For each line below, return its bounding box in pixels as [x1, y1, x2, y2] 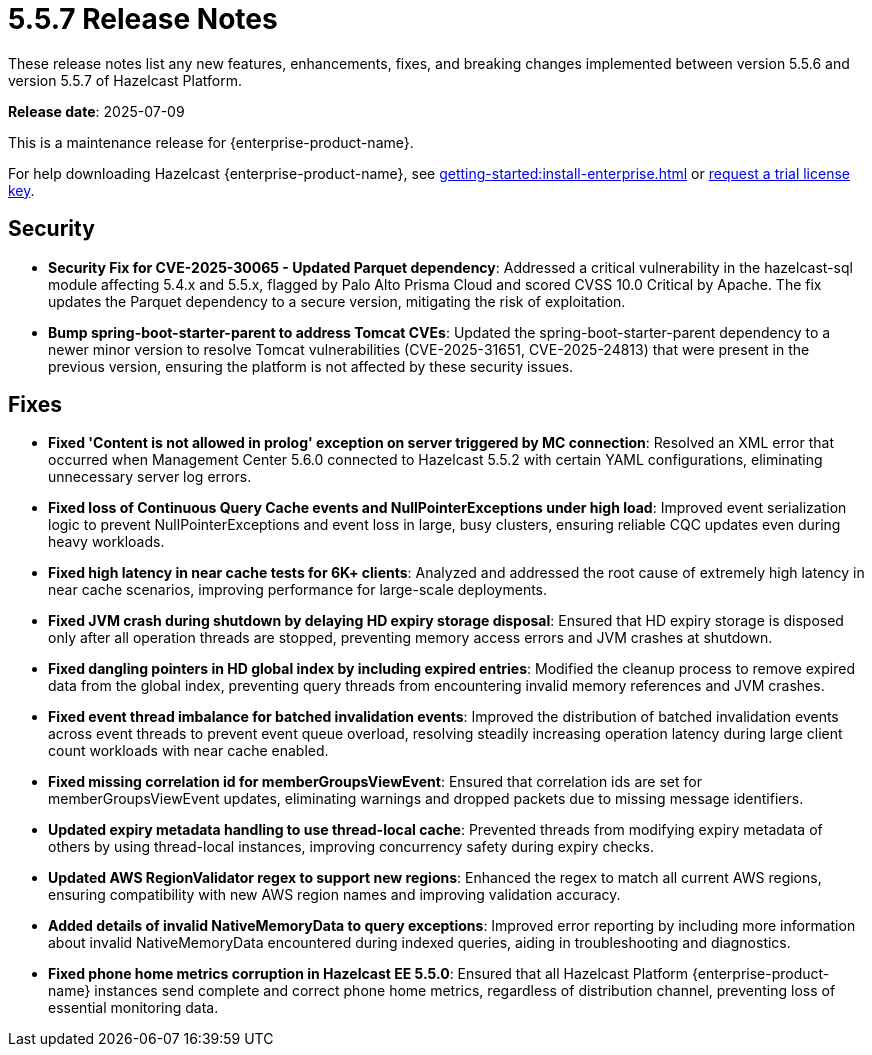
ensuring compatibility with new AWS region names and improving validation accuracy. [48, 886, 621, 904]
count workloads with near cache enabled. [48, 742, 329, 760]
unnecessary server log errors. [48, 468, 252, 486]
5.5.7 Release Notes [8, 2, 278, 36]
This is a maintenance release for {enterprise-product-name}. [8, 133, 414, 151]
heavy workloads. [48, 533, 165, 551]
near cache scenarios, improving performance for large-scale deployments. [48, 581, 548, 599]
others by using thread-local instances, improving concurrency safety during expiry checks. [48, 838, 654, 856]
